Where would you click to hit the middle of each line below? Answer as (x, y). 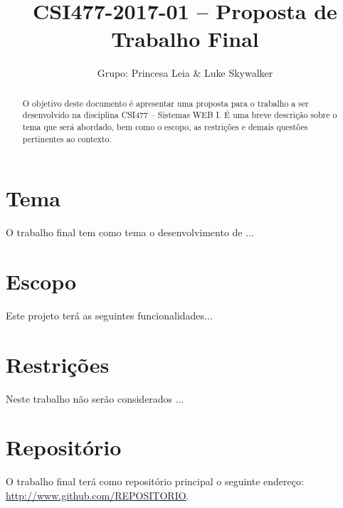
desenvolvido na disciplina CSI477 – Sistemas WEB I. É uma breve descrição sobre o (180, 115)
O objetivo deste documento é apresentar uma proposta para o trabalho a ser (165, 103)
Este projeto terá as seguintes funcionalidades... (109, 315)
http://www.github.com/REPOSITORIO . (97, 496)
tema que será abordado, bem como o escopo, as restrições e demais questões (165, 127)
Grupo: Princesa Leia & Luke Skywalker (185, 73)
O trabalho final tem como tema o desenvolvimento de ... (130, 232)
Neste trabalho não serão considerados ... (95, 398)
